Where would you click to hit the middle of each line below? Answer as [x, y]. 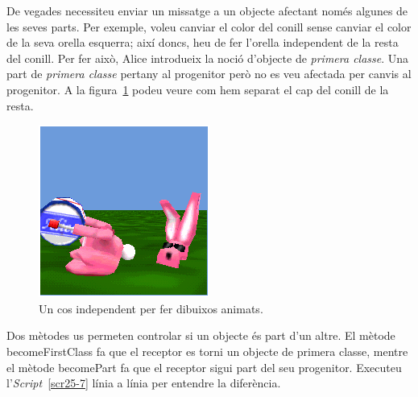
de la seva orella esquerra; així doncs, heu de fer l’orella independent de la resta [203, 42]
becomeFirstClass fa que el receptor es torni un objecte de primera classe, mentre [207, 351]
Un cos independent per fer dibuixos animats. [151, 308]
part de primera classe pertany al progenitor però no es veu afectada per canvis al [209, 74]
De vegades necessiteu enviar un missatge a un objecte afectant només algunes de [207, 10]
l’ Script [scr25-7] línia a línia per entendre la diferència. [144, 383]
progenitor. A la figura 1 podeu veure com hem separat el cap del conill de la [198, 89]
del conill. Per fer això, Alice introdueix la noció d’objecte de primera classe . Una [208, 58]
